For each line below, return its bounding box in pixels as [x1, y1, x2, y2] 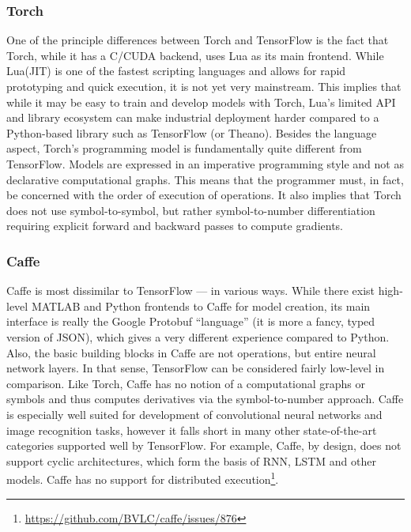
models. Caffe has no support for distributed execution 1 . [6, 469, 279, 487]
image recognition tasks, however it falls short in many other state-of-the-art [6, 421, 377, 438]
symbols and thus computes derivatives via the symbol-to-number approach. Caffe [6, 391, 404, 407]
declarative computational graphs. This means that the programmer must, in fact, [6, 171, 404, 187]
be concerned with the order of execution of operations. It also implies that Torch [6, 187, 402, 203]
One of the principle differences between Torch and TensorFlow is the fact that [6, 32, 389, 48]
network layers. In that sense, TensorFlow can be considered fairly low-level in [6, 360, 385, 376]
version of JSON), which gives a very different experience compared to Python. [6, 328, 390, 345]
